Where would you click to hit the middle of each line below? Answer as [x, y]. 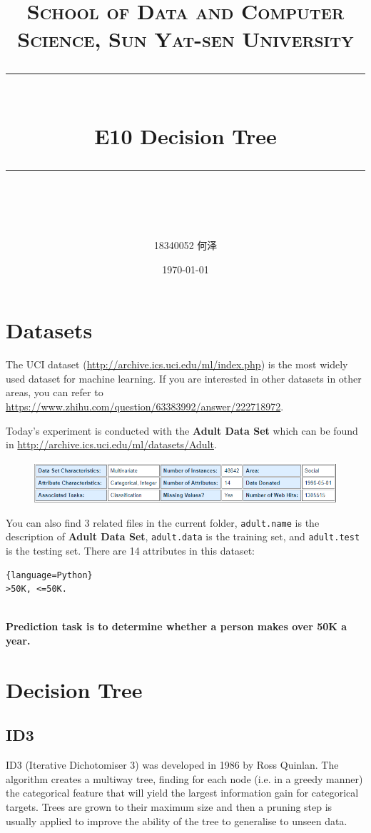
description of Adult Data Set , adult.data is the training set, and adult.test [183, 536]
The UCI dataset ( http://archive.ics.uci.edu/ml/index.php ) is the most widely [177, 364]
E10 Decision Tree [185, 135]
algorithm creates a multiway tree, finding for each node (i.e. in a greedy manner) [184, 778]
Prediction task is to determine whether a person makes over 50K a [177, 626]
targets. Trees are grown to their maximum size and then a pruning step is [169, 806]
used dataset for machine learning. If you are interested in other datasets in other [184, 378]
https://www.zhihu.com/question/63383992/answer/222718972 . [145, 407]
